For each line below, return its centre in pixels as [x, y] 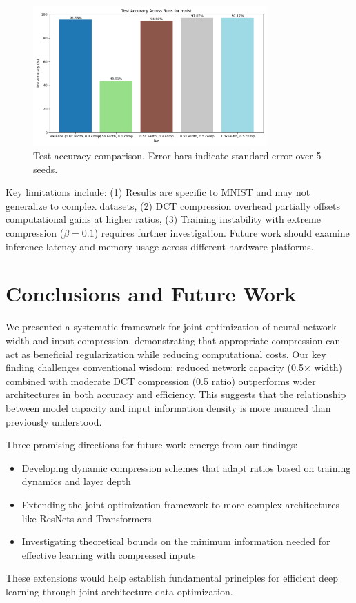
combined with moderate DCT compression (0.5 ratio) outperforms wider [161, 380]
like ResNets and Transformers [87, 518]
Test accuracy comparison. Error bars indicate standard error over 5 [177, 156]
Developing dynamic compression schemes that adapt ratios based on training [186, 467]
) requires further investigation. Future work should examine [222, 233]
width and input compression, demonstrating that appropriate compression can [173, 340]
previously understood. [54, 421]
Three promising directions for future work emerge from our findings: [152, 445]
